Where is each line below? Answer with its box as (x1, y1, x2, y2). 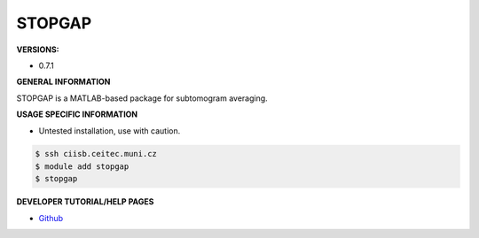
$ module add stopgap (35, 161, 130, 172)
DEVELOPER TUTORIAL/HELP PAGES (16, 196, 154, 207)
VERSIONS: (16, 44, 59, 55)
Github (38, 212, 64, 223)
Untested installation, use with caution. (38, 125, 181, 136)
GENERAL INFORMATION (16, 76, 111, 88)
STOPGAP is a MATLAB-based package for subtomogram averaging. (16, 93, 268, 104)
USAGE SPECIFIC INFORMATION (16, 109, 138, 119)
